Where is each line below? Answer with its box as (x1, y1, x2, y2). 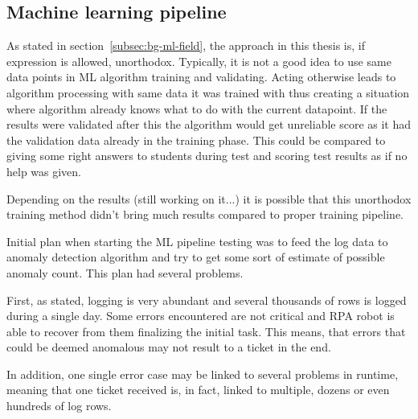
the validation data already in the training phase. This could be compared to (6, 131, 386, 148)
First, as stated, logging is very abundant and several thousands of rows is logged (6, 291, 407, 308)
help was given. (6, 162, 82, 179)
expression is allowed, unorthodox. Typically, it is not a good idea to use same (6, 52, 391, 69)
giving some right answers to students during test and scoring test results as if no (6, 147, 408, 164)
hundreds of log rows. (6, 397, 112, 414)
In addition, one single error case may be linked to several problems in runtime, (6, 365, 399, 382)
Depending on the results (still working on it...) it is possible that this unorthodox (6, 190, 412, 207)
